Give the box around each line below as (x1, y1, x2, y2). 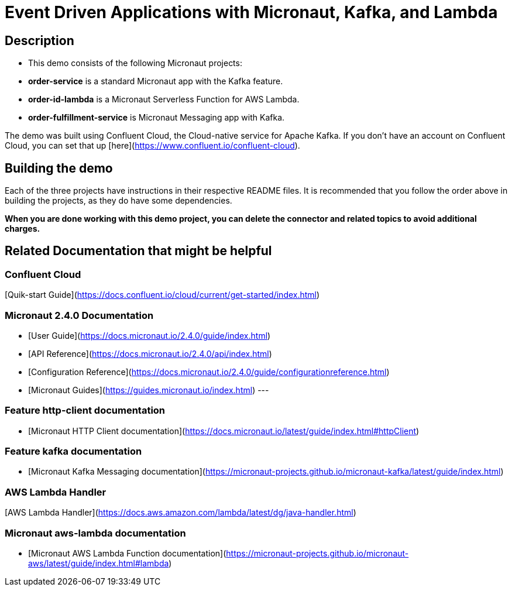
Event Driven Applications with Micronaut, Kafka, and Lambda (5, 2, 498, 22)
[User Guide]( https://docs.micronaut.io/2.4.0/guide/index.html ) (28, 330, 271, 341)
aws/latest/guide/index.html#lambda (28, 558, 169, 568)
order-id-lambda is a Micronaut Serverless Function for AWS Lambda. (28, 94, 300, 105)
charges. (5, 224, 40, 234)
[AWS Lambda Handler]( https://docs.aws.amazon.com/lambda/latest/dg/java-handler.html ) (5, 507, 356, 518)
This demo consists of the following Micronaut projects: (28, 58, 242, 68)
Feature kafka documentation (5, 445, 142, 458)
